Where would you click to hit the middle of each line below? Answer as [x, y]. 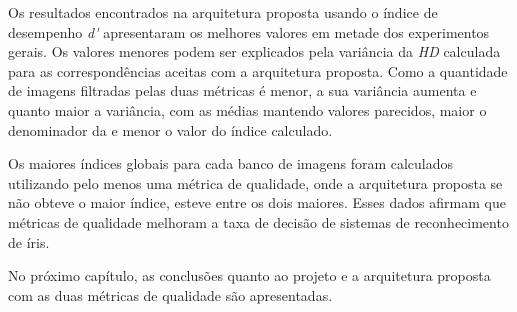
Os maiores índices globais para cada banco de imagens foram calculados [231, 163]
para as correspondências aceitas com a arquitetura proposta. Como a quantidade [258, 70]
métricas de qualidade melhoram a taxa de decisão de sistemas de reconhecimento [258, 221]
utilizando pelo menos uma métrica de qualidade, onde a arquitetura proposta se [255, 182]
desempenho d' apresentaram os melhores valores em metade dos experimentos [249, 31]
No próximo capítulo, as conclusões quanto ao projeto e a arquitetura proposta [249, 275]
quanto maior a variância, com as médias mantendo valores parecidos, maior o [247, 109]
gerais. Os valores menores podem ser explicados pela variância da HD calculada [254, 51]
